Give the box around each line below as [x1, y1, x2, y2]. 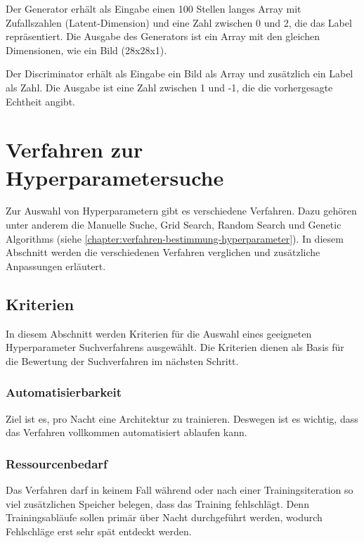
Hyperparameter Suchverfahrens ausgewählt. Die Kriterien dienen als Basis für [6, 340, 344, 354]
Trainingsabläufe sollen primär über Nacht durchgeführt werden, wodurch [6, 510, 323, 525]
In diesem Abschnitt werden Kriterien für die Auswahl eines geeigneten [6, 326, 312, 340]
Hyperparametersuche [6, 162, 224, 191]
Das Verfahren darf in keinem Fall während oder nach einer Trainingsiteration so [6, 483, 353, 497]
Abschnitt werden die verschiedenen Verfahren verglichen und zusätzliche [6, 245, 320, 260]
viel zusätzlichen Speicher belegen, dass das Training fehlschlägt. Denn [6, 496, 309, 511]
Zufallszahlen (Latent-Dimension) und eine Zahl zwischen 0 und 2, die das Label [6, 15, 352, 30]
